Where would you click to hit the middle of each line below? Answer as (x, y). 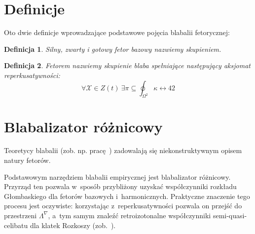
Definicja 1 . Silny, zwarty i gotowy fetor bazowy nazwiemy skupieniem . (113, 49)
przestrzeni (20, 215)
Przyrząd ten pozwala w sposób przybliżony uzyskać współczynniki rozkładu (120, 186)
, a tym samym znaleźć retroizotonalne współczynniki (129, 215)
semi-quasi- (230, 215)
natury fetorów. (27, 160)
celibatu (16, 225)
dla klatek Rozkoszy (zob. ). (73, 225)
